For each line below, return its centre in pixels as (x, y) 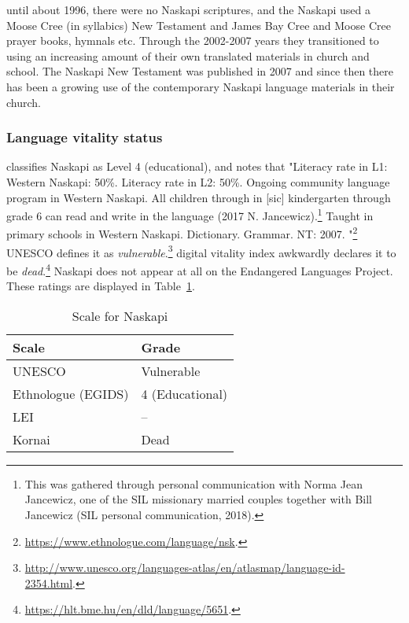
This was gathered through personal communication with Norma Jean (193, 483)
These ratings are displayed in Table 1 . (101, 286)
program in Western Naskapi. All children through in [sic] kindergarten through (199, 197)
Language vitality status (85, 137)
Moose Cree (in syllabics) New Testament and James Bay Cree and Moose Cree (199, 25)
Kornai (31, 439)
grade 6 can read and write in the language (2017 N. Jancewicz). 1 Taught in (190, 214)
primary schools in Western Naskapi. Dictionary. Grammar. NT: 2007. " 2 (182, 233)
